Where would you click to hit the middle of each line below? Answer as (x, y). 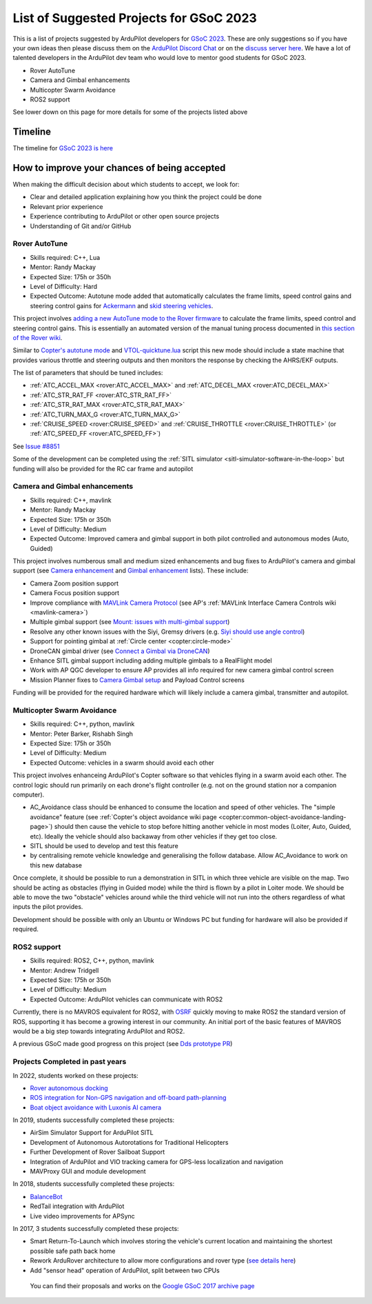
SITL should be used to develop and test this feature (104, 846)
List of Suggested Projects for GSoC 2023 (135, 18)
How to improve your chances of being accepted (119, 168)
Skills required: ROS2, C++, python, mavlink (92, 961)
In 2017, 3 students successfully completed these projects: (96, 1228)
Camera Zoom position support (74, 583)
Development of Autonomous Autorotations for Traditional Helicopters (129, 1142)
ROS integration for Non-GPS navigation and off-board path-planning (128, 1098)
